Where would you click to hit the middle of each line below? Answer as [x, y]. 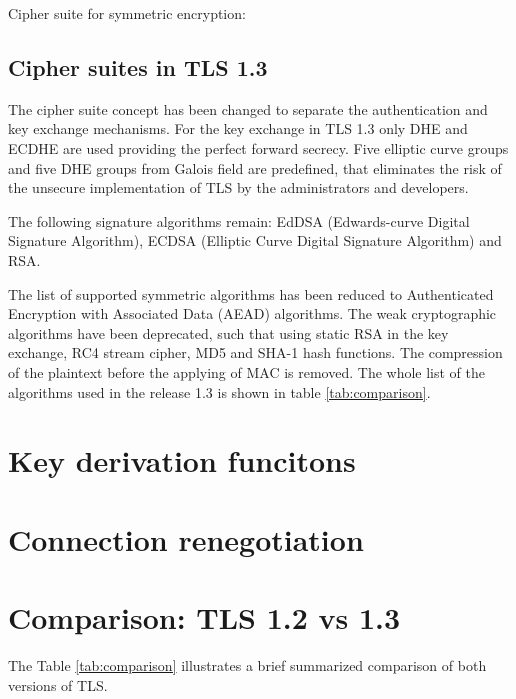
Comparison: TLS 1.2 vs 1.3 [204, 617]
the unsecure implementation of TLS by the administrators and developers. [238, 187]
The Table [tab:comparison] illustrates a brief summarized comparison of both [247, 664]
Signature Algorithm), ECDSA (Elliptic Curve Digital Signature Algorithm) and [255, 240]
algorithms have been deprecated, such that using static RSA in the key [228, 332]
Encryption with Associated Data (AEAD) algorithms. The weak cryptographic [252, 313]
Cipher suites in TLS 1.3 [138, 66]
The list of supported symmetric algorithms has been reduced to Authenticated [251, 293]
